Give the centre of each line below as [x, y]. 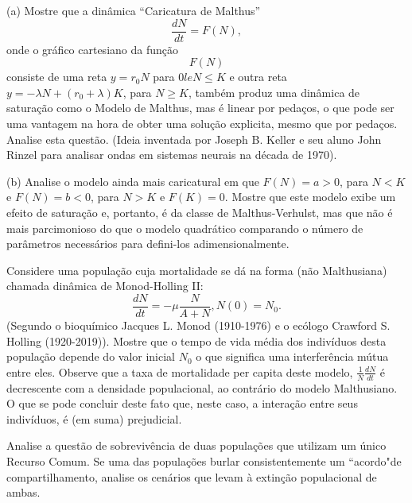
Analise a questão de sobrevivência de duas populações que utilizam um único [196, 445]
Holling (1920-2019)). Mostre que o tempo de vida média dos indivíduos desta [196, 340]
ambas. [23, 492]
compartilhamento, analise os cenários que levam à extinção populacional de [192, 476]
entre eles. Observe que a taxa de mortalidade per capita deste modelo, [180, 371]
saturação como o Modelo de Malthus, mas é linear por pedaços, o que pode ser [200, 108]
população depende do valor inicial [91, 356]
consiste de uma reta [57, 77]
